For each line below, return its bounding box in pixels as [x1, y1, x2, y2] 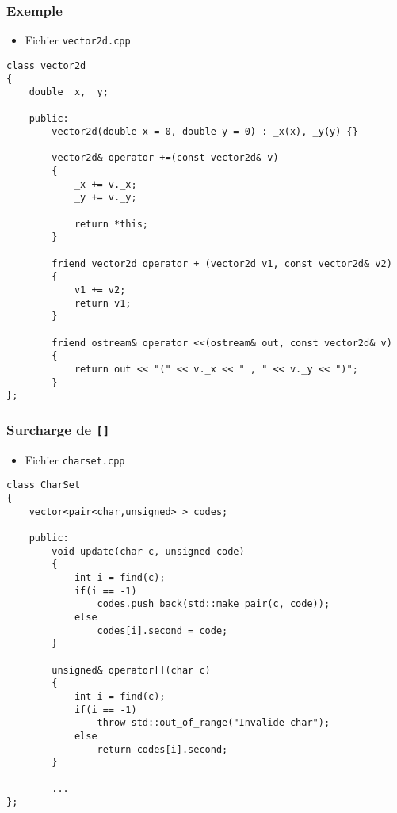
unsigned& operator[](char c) [52, 664, 211, 676]
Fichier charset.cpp [25, 451, 125, 468]
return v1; [74, 297, 132, 309]
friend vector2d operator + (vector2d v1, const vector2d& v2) [52, 258, 392, 269]
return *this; [74, 218, 148, 230]
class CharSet [6, 479, 81, 491]
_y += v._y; [74, 192, 137, 204]
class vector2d [6, 59, 86, 71]
